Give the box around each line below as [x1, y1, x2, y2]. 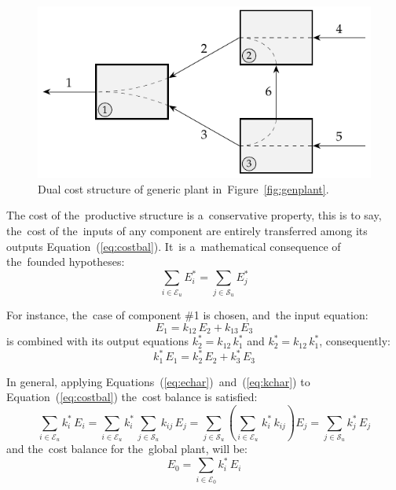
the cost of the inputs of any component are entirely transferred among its [6, 222, 368, 238]
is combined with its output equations [6, 333, 189, 349]
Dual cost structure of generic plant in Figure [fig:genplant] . [38, 180, 329, 197]
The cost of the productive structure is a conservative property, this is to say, [6, 207, 382, 223]
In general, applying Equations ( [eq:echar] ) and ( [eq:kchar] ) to [6, 373, 310, 389]
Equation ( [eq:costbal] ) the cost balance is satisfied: [6, 389, 258, 405]
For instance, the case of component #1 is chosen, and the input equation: [6, 307, 368, 322]
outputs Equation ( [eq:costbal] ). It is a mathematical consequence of [6, 238, 341, 254]
